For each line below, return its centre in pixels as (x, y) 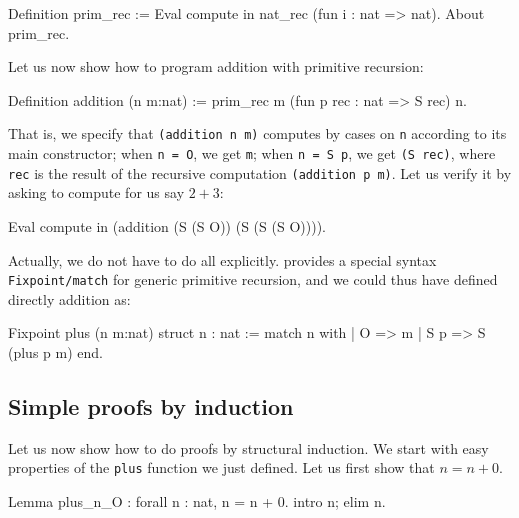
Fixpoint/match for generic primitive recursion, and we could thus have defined (253, 279)
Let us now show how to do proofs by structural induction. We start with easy (248, 447)
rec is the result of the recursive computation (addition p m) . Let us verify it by (260, 172)
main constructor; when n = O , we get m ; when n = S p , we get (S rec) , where (252, 153)
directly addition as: (69, 298)
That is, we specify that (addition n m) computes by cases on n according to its (257, 133)
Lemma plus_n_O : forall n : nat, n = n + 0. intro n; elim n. (197, 501)
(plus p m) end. (55, 351)
